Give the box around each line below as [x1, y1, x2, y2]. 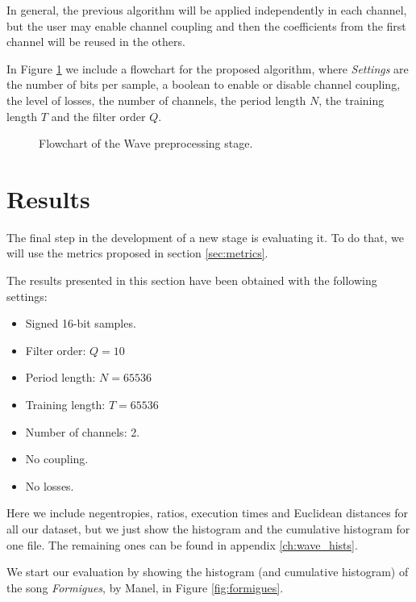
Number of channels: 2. [25, 423, 140, 440]
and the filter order [51, 107, 146, 124]
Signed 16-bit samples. [25, 315, 136, 332]
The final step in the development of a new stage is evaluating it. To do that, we [6, 228, 404, 245]
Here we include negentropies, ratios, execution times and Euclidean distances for [6, 504, 409, 521]
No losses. [25, 477, 74, 494]
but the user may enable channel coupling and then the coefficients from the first [6, 17, 406, 34]
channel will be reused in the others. [6, 33, 185, 50]
